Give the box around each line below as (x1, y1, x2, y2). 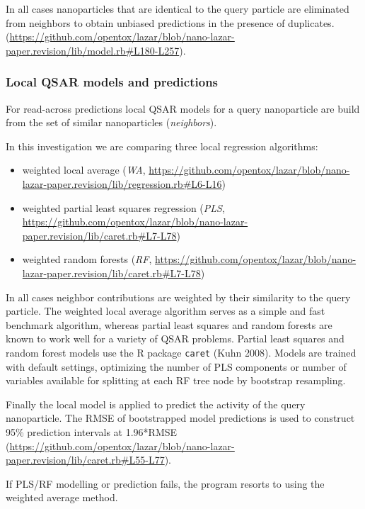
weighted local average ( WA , (22, 162, 146, 177)
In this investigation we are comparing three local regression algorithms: (6, 138, 318, 153)
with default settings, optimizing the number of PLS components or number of (6, 359, 347, 374)
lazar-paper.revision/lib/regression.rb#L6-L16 (22, 176, 222, 191)
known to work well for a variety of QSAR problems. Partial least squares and (6, 331, 344, 346)
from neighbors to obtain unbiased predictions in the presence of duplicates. (6, 15, 335, 30)
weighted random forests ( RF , (22, 252, 152, 267)
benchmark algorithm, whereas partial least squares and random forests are (6, 317, 332, 332)
